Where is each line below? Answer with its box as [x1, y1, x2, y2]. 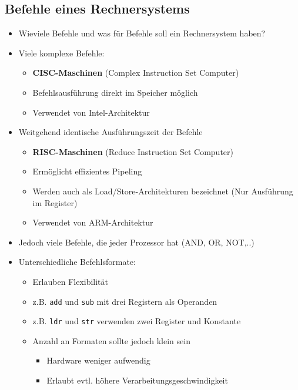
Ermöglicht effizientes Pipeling [32, 165, 142, 177]
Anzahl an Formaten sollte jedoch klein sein [32, 334, 190, 347]
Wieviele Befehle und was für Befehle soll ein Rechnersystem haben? [18, 27, 266, 39]
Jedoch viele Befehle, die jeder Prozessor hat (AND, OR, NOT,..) [18, 236, 255, 248]
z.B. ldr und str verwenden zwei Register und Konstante [32, 315, 241, 327]
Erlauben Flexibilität [32, 275, 109, 287]
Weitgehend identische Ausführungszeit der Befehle [18, 126, 203, 138]
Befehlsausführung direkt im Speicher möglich [32, 86, 198, 98]
